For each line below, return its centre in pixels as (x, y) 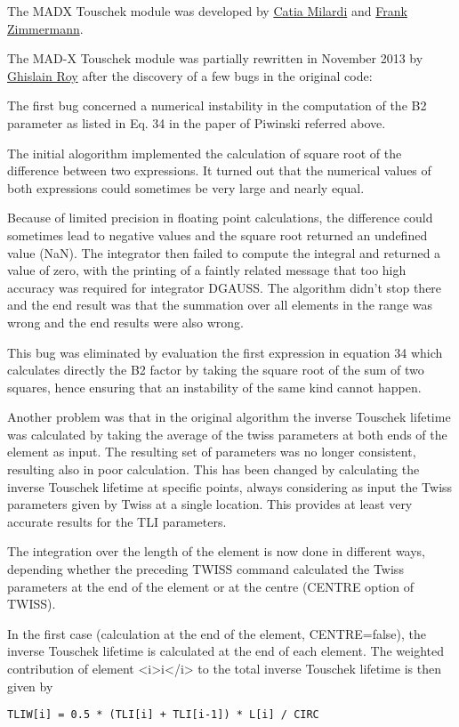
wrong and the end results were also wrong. (125, 322)
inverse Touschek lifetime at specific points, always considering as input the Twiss (230, 486)
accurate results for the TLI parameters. (117, 521)
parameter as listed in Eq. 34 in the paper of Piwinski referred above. (197, 122)
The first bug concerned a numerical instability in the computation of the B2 (217, 105)
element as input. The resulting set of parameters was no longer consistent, (212, 452)
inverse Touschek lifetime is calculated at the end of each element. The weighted (225, 651)
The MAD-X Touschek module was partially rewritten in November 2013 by (215, 58)
